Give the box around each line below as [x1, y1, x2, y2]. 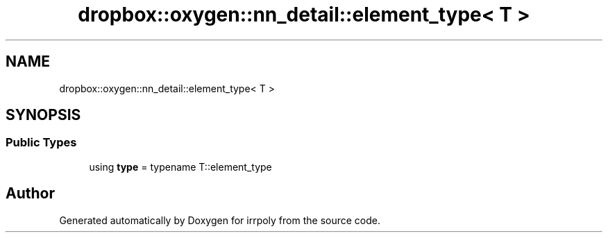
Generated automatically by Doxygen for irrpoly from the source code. [59, 214, 380, 226]
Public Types [6, 135, 77, 150]
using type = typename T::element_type [89, 160, 272, 173]
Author [6, 185, 55, 203]
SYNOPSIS [6, 106, 81, 124]
